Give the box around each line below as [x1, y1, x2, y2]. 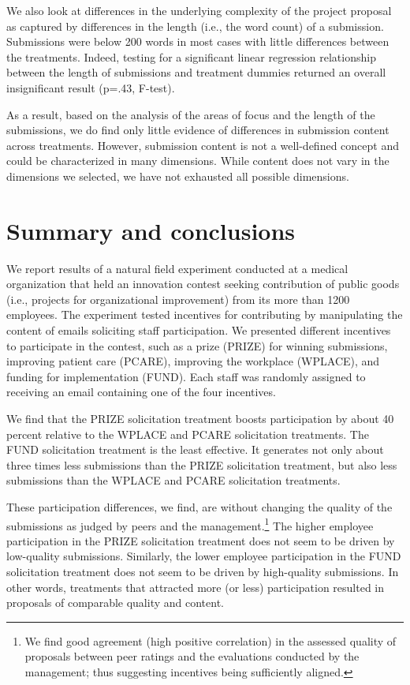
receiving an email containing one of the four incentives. [6, 384, 276, 400]
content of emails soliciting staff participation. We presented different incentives [6, 322, 391, 339]
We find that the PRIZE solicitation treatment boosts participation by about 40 [6, 410, 394, 426]
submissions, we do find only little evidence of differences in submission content [6, 122, 389, 138]
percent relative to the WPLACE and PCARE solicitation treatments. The [6, 425, 369, 442]
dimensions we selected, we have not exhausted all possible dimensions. [6, 167, 349, 184]
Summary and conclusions [6, 214, 296, 246]
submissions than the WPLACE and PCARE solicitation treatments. [6, 472, 341, 488]
